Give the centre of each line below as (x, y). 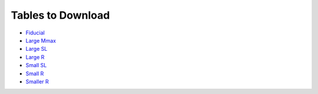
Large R (35, 57)
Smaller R (37, 81)
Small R (35, 74)
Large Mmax (41, 40)
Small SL (36, 65)
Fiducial (35, 33)
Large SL (37, 49)
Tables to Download (60, 15)
